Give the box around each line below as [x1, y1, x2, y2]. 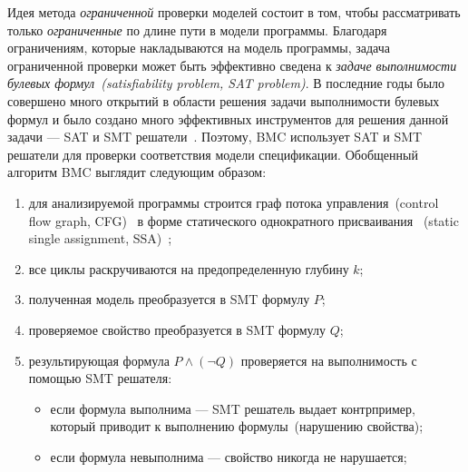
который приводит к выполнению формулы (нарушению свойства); [50, 417, 424, 436]
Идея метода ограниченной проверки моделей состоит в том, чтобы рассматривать [7, 3, 461, 21]
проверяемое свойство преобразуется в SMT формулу [28, 320, 326, 339]
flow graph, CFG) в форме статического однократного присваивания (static [28, 211, 459, 230]
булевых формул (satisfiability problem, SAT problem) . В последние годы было [7, 74, 445, 93]
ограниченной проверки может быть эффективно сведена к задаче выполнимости [7, 55, 457, 74]
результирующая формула [28, 350, 170, 369]
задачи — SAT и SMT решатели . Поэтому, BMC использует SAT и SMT [7, 127, 423, 146]
